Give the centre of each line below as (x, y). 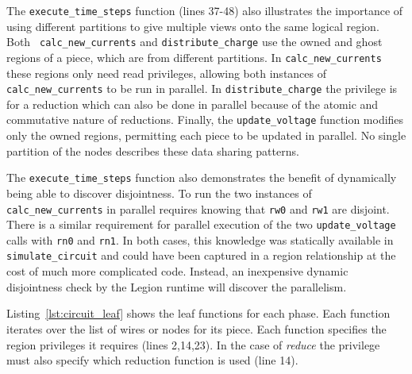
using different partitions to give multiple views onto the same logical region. (193, 26)
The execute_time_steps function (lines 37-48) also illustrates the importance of (205, 10)
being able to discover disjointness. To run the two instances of (159, 193)
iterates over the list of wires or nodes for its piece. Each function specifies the (196, 328)
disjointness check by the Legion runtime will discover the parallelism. (177, 286)
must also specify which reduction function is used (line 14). (152, 360)
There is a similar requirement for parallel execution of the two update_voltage (201, 224)
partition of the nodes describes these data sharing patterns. (153, 150)
